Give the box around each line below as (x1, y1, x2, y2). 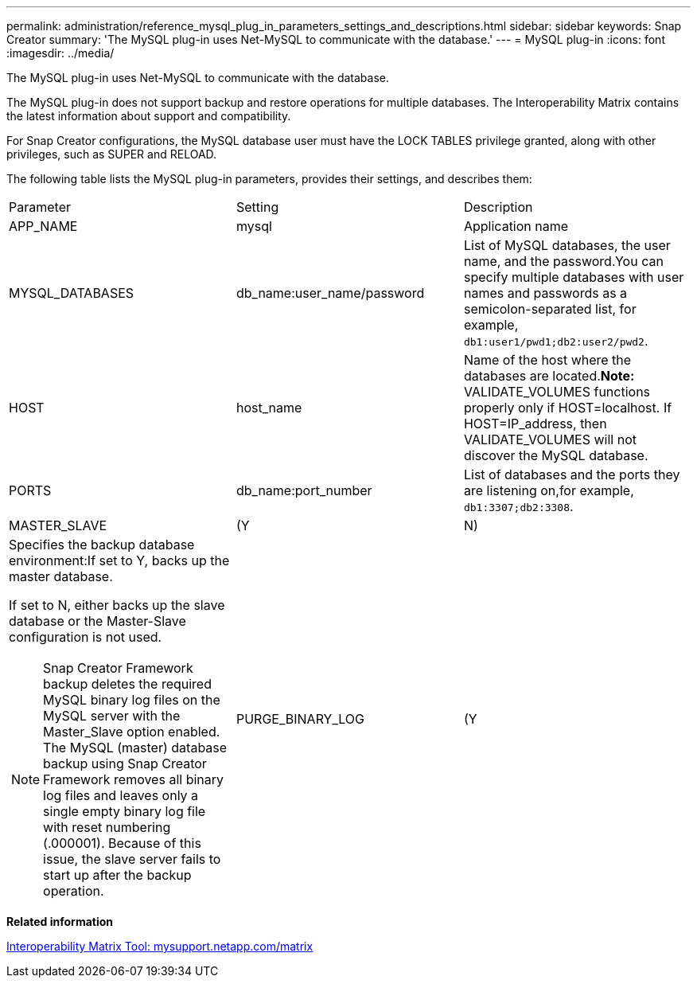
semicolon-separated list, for (463, 301, 637, 317)
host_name (236, 400, 302, 416)
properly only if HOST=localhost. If (463, 400, 672, 416)
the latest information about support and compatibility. (6, 109, 291, 123)
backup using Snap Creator (43, 756, 207, 771)
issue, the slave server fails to (43, 851, 221, 867)
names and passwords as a (463, 285, 628, 301)
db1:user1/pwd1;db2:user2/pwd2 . (463, 333, 648, 349)
